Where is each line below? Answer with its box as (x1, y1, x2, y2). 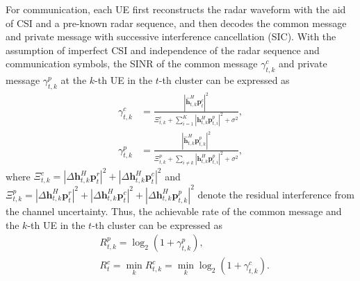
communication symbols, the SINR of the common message (6, 56, 258, 71)
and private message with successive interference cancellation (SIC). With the (6, 29, 336, 44)
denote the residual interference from (197, 187, 354, 201)
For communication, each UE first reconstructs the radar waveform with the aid (6, 2, 346, 16)
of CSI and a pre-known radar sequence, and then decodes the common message (6, 15, 347, 30)
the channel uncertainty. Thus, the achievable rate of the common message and (6, 203, 342, 218)
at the (60, 73, 87, 87)
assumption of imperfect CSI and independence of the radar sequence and (6, 42, 320, 57)
